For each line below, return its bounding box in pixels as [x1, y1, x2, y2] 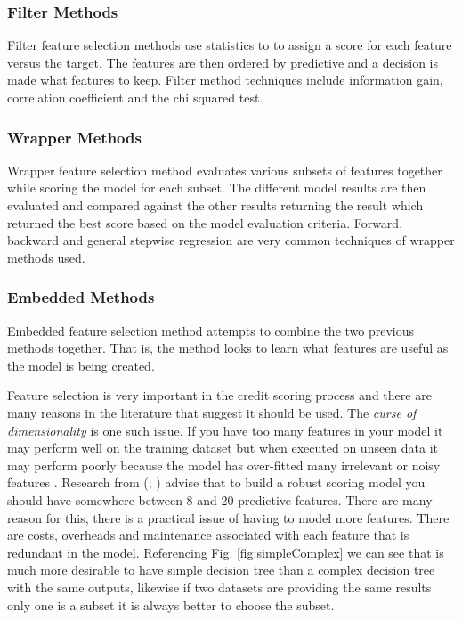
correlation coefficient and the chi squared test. [7, 88, 263, 106]
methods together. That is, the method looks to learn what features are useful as [7, 339, 449, 357]
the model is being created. [7, 355, 155, 374]
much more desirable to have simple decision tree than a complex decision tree [7, 560, 435, 579]
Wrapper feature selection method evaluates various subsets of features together [7, 160, 442, 179]
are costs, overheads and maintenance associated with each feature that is [7, 526, 409, 544]
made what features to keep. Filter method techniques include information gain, [7, 70, 443, 89]
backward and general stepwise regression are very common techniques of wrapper [7, 231, 455, 249]
